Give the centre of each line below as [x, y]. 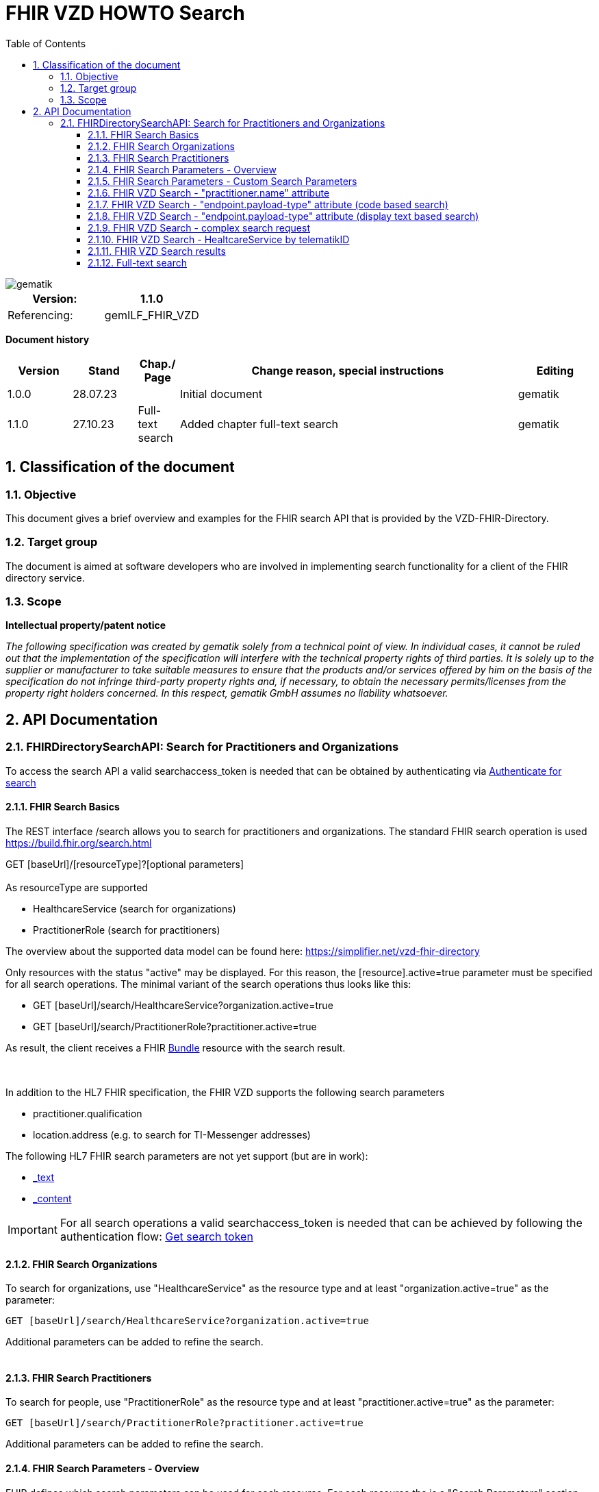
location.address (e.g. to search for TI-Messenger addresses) [172, 1134]
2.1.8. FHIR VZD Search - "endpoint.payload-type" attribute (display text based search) [283, 216]
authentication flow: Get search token [156, 1236]
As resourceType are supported [77, 887]
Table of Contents [46, 43]
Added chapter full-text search [259, 424]
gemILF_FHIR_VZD [152, 315]
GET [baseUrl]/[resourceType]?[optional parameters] [125, 864]
